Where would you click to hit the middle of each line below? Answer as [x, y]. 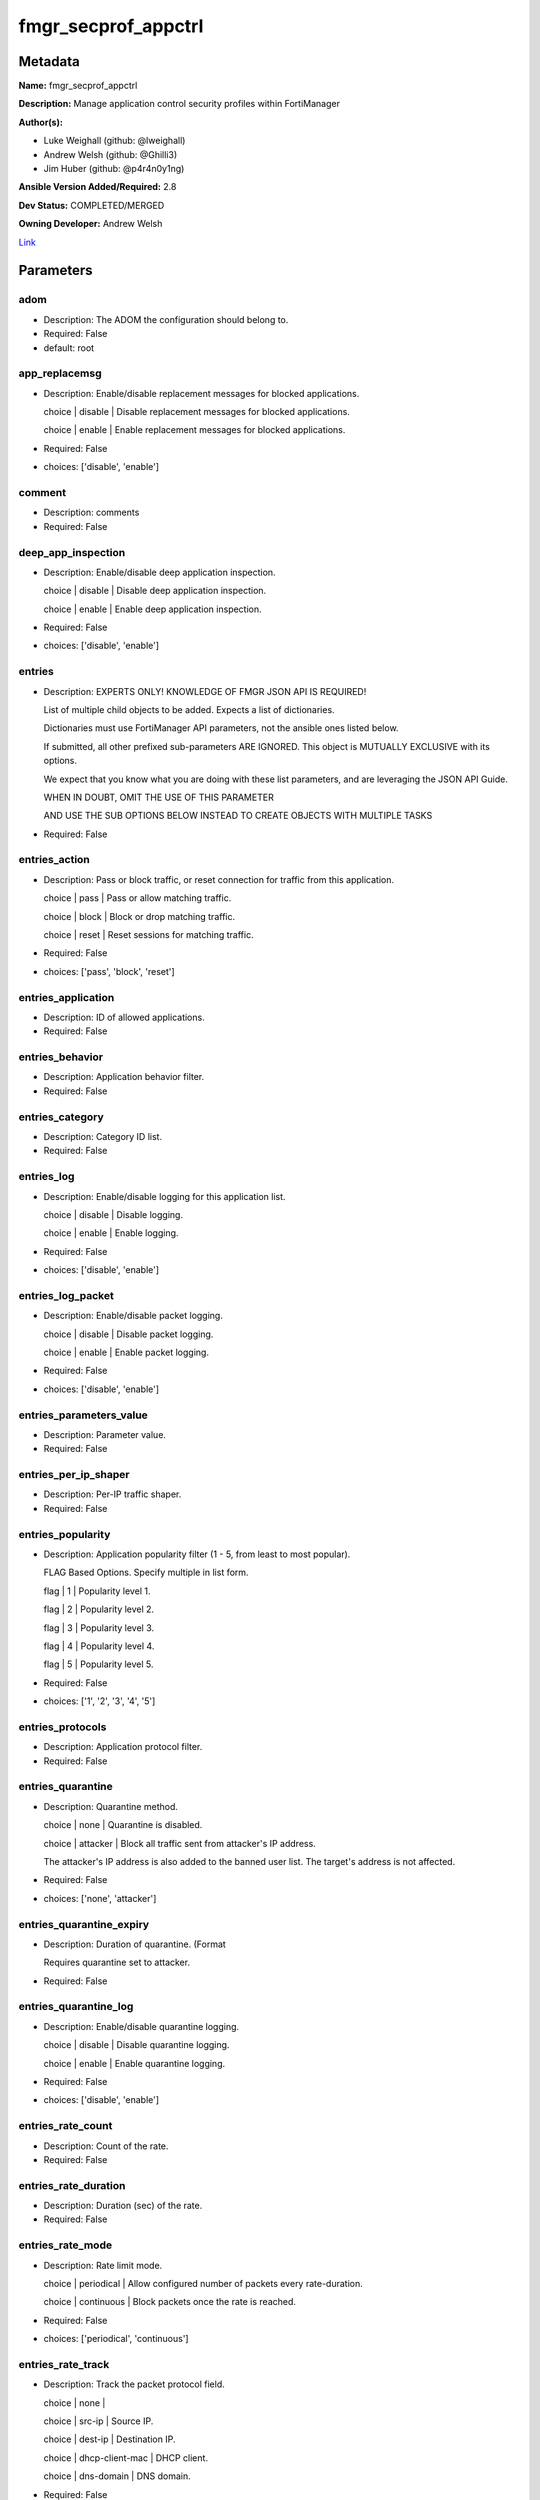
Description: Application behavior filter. [124, 1077]
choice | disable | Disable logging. [113, 1214]
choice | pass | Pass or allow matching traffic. [137, 898]
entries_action [54, 860]
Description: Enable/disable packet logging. [133, 1316]
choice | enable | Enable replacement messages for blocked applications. [194, 430]
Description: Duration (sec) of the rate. [123, 2206]
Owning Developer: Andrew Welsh [90, 224]
